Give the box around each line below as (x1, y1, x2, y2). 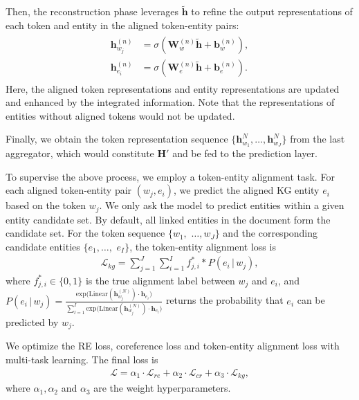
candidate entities (6, 239, 80, 253)
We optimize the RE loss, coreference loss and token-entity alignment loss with (6, 338, 340, 353)
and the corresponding (223, 226, 318, 240)
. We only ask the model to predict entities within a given (99, 198, 344, 212)
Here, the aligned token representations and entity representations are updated (6, 81, 340, 96)
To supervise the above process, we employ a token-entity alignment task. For (6, 169, 335, 183)
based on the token (6, 198, 86, 212)
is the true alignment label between (85, 273, 235, 287)
